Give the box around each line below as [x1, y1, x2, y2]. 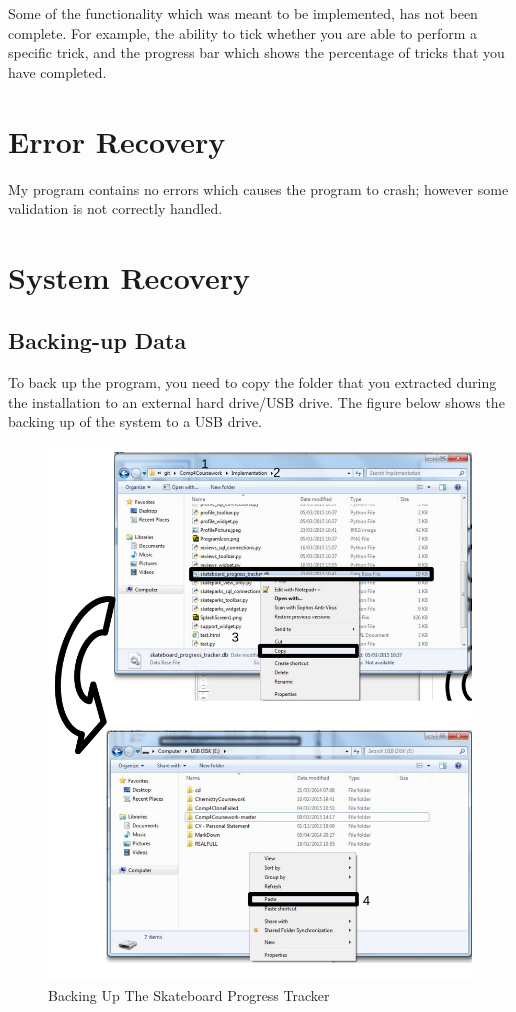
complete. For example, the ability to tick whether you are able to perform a [8, 22, 477, 43]
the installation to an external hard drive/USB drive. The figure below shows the [8, 391, 505, 412]
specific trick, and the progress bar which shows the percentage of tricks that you [8, 42, 505, 63]
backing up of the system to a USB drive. [8, 411, 262, 432]
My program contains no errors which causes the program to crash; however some [8, 178, 509, 199]
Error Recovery [8, 120, 226, 161]
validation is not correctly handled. [8, 198, 223, 219]
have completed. [8, 61, 107, 82]
